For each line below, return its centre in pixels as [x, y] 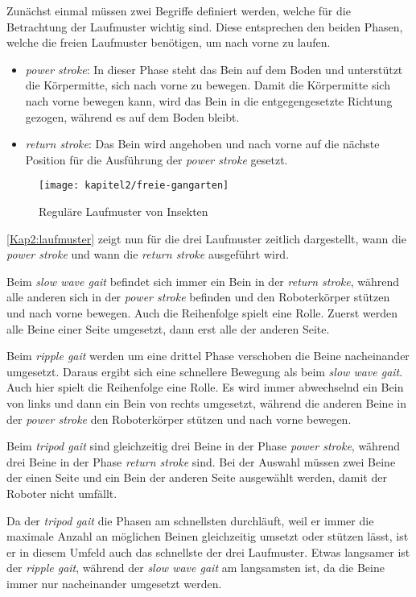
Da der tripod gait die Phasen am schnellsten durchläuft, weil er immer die [190, 520]
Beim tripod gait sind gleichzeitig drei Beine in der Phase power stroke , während [204, 446]
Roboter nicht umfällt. [62, 493]
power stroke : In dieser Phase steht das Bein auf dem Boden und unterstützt [214, 69]
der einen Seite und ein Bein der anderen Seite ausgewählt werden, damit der [197, 477]
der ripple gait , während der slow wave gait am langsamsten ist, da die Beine [196, 568]
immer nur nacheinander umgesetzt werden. [114, 583]
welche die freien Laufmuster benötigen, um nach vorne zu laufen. [169, 42]
